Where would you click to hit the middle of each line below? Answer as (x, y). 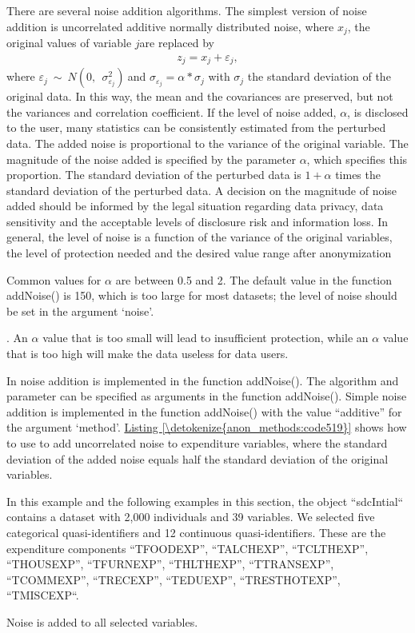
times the (358, 175)
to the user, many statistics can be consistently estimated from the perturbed (196, 127)
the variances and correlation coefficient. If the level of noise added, (172, 111)
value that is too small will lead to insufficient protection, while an (206, 338)
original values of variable (69, 43)
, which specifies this (357, 159)
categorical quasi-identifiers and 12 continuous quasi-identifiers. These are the (196, 532)
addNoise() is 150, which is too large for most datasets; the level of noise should (202, 295)
